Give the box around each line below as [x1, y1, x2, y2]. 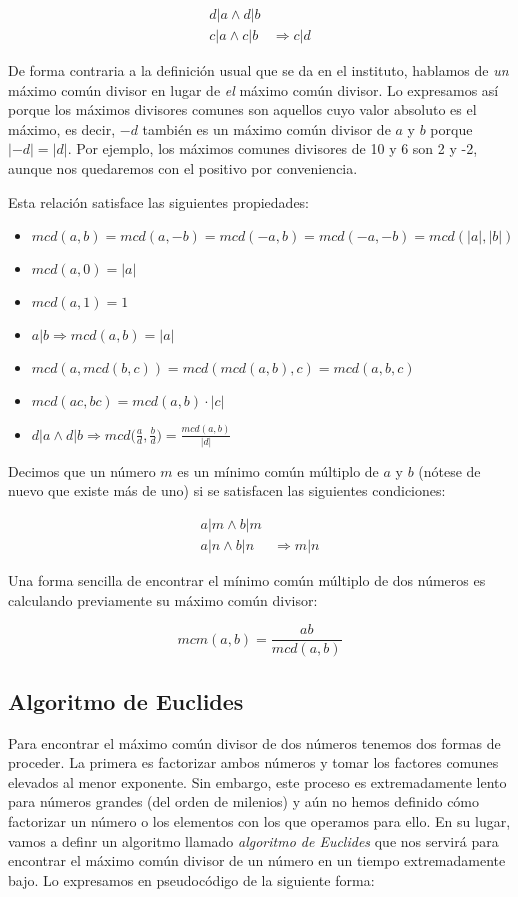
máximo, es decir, [8, 118, 116, 139]
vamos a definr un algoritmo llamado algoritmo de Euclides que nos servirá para [8, 830, 499, 851]
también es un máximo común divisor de [142, 118, 391, 139]
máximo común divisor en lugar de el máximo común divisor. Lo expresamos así [8, 79, 499, 100]
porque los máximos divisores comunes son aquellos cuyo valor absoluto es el [8, 99, 477, 120]
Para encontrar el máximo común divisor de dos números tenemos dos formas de [8, 732, 501, 753]
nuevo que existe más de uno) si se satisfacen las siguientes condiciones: [8, 480, 446, 501]
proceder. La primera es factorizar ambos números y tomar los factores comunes [8, 752, 499, 773]
